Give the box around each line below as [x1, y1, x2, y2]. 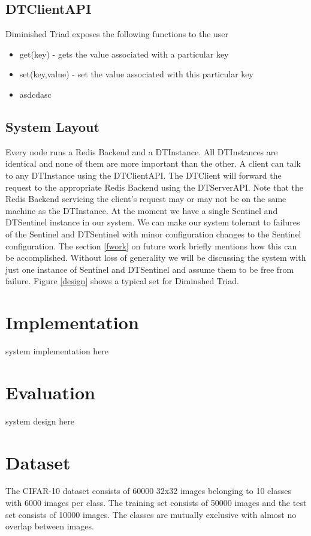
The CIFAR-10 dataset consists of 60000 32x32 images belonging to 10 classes [5, 484, 291, 497]
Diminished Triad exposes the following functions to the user [5, 28, 229, 40]
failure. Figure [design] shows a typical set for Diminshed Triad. [5, 275, 239, 287]
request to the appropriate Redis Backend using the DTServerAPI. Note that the [5, 180, 304, 193]
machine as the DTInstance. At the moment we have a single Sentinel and [5, 204, 278, 216]
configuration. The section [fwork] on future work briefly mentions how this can [5, 239, 297, 252]
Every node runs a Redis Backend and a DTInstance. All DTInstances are [5, 145, 278, 158]
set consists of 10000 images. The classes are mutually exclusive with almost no [5, 508, 297, 520]
